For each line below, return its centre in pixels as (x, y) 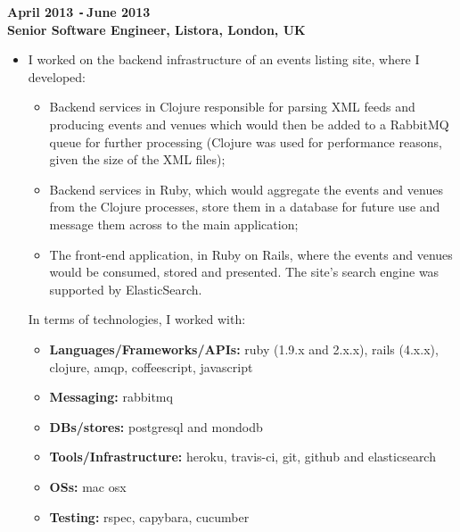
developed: (57, 76)
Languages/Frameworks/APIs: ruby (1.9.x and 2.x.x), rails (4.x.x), (244, 349)
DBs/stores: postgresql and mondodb (156, 426)
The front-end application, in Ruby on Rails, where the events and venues (251, 254)
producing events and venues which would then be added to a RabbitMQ (249, 125)
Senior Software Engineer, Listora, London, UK (156, 29)
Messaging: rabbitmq (111, 397)
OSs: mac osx (88, 486)
